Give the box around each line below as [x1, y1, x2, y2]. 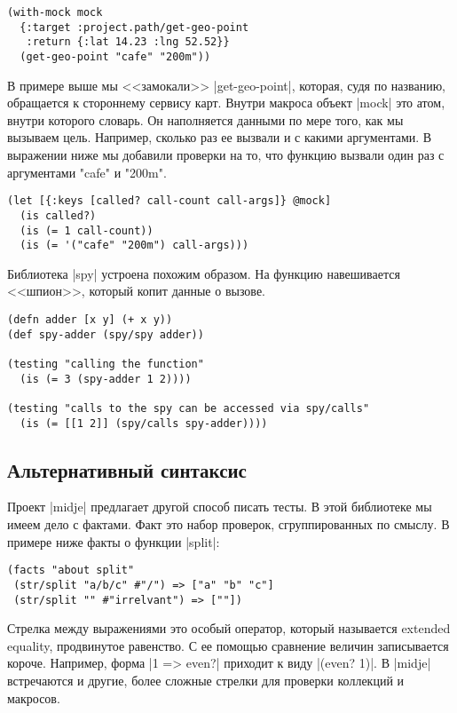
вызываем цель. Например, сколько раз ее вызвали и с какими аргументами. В [7, 128, 432, 147]
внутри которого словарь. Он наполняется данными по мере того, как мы [7, 110, 404, 129]
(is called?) [20, 209, 97, 222]
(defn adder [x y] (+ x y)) [7, 313, 173, 326]
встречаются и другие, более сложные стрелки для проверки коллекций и [7, 670, 405, 689]
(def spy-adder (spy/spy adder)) [7, 328, 204, 341]
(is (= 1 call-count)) [20, 224, 154, 237]
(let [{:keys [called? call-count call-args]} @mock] [7, 194, 332, 208]
